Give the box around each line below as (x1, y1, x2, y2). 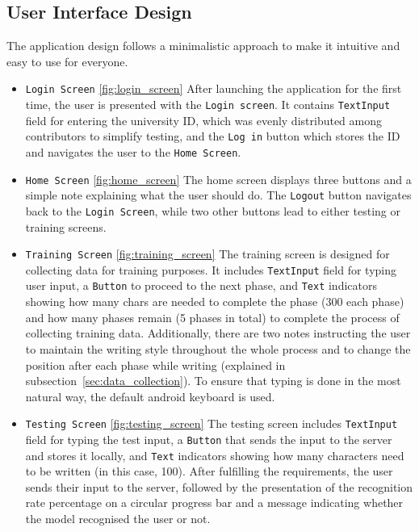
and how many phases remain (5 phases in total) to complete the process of (25, 308, 400, 325)
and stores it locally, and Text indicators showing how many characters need (25, 446, 404, 463)
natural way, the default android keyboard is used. (25, 387, 275, 404)
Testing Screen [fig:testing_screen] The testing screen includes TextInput (25, 415, 398, 432)
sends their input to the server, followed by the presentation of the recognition (25, 478, 413, 495)
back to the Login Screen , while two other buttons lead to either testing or (25, 202, 400, 219)
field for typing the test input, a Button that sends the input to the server (25, 430, 392, 447)
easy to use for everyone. (6, 52, 128, 69)
